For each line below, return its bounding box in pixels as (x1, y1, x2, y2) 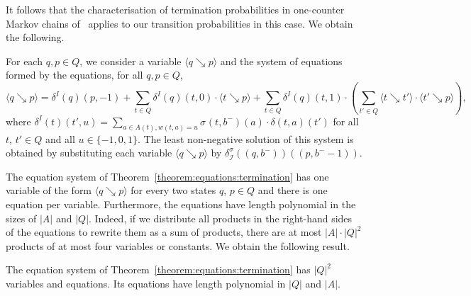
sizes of (6, 210, 37, 225)
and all (45, 131, 75, 146)
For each (6, 53, 43, 68)
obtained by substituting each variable (6, 145, 172, 160)
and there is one (257, 183, 328, 198)
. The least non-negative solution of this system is (138, 131, 354, 146)
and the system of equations (220, 53, 343, 68)
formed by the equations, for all (6, 67, 143, 82)
